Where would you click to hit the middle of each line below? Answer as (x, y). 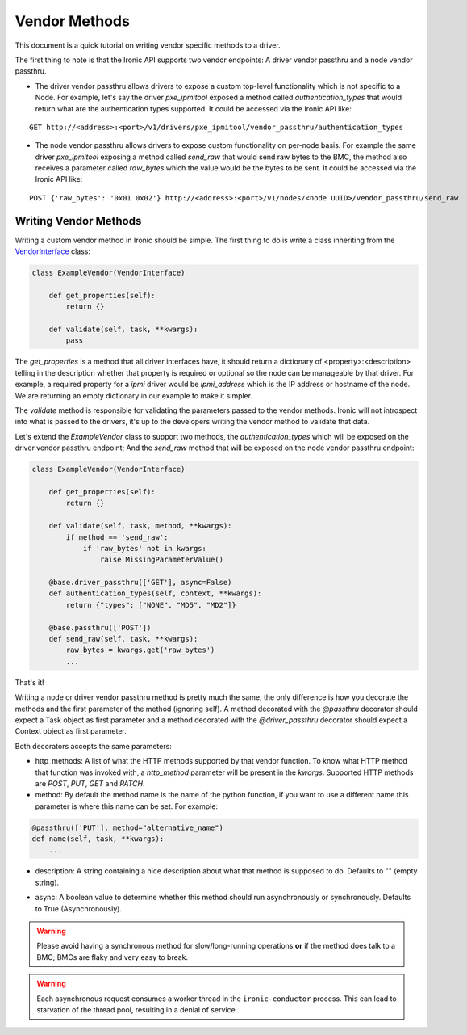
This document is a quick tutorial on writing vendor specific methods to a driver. (148, 45)
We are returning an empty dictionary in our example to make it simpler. (134, 395)
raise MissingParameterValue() (161, 560)
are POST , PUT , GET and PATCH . (90, 783)
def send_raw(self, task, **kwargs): (123, 639)
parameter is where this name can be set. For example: (126, 806)
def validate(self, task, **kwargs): (123, 330)
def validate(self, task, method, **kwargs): (140, 526)
